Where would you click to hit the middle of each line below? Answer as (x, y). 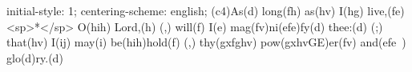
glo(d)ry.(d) (35, 57)
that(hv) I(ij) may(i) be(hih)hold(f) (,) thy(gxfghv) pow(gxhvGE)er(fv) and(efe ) (206, 42)
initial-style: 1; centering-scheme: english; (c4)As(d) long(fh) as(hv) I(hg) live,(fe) (206, 10)
